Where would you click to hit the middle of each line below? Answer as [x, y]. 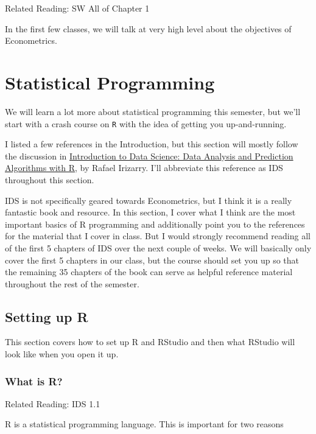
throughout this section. [50, 179]
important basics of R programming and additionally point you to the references [155, 224]
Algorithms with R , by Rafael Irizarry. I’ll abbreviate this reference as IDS [144, 168]
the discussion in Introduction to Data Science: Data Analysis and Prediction [149, 156]
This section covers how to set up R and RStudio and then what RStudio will [150, 342]
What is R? [34, 381]
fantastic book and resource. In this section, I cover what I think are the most [150, 212]
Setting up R [47, 316]
